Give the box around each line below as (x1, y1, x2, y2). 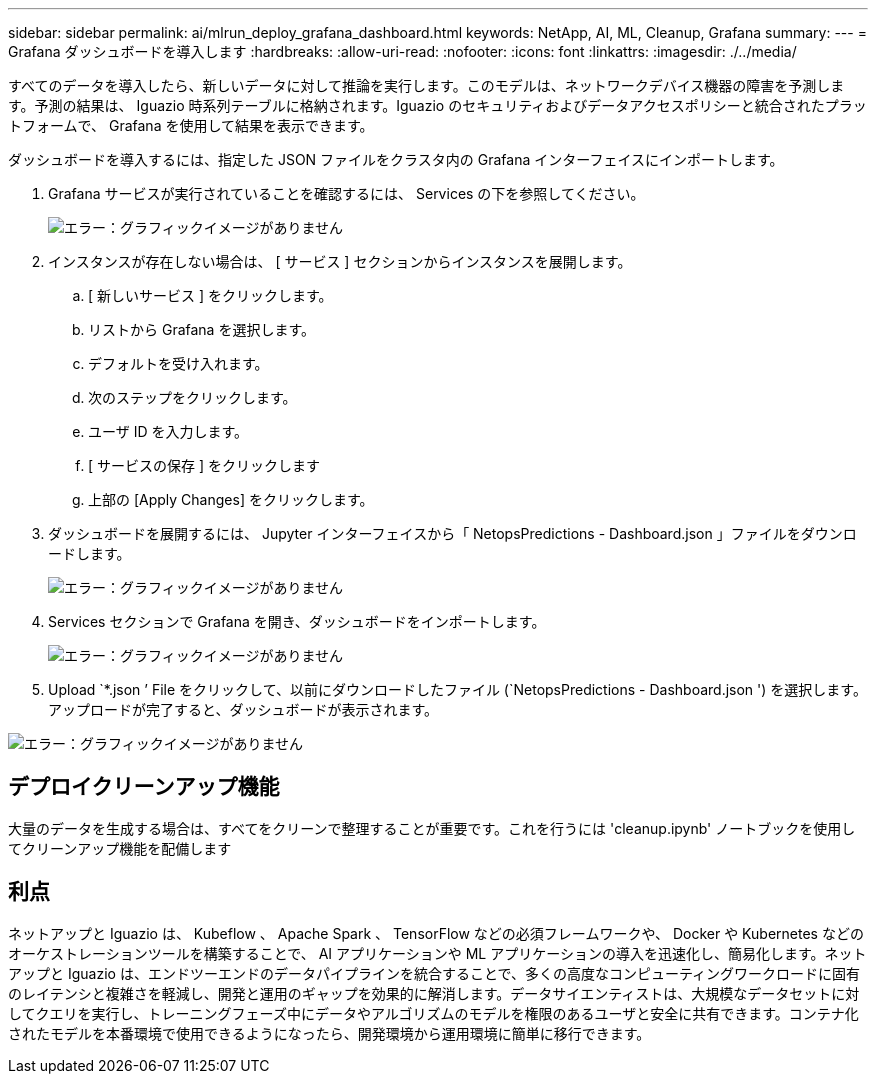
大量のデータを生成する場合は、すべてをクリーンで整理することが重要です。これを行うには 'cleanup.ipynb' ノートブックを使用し (8, 819, 856, 837)
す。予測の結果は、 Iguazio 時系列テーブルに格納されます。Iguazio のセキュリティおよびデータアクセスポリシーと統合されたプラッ (8, 97, 867, 114)
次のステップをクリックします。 (88, 389, 297, 406)
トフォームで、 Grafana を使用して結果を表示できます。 (8, 117, 374, 134)
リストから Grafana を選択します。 (88, 321, 316, 338)
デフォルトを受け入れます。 (88, 355, 269, 372)
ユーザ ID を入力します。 (88, 423, 249, 440)
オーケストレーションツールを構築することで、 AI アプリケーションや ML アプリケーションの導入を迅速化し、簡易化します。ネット (8, 944, 867, 962)
